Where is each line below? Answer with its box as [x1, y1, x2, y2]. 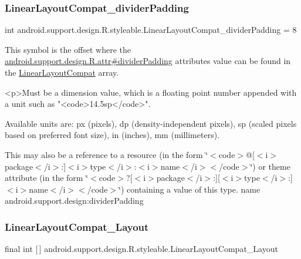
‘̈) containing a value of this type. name [119, 183, 261, 195]
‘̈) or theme [250, 160, 290, 172]
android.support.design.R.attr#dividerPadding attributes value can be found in [5, 55, 291, 67]
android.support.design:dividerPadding [5, 194, 144, 207]
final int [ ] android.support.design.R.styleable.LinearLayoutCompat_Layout [5, 243, 278, 255]
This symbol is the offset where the [5, 43, 131, 55]
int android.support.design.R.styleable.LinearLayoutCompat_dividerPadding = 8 [5, 23, 297, 36]
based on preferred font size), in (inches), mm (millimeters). [5, 129, 220, 141]
